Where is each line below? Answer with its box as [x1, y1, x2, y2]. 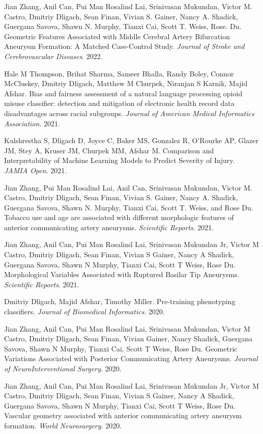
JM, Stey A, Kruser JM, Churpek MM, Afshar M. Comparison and [4, 145, 214, 155]
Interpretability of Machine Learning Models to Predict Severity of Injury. [4, 155, 235, 166]
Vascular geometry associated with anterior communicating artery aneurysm [4, 410, 242, 421]
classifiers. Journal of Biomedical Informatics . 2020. [4, 306, 165, 317]
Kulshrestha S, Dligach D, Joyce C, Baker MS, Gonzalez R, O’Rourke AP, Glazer [4, 135, 259, 146]
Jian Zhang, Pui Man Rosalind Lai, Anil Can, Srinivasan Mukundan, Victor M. [4, 182, 252, 193]
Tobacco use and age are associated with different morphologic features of [4, 212, 234, 223]
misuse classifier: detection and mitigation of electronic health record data [4, 98, 235, 108]
